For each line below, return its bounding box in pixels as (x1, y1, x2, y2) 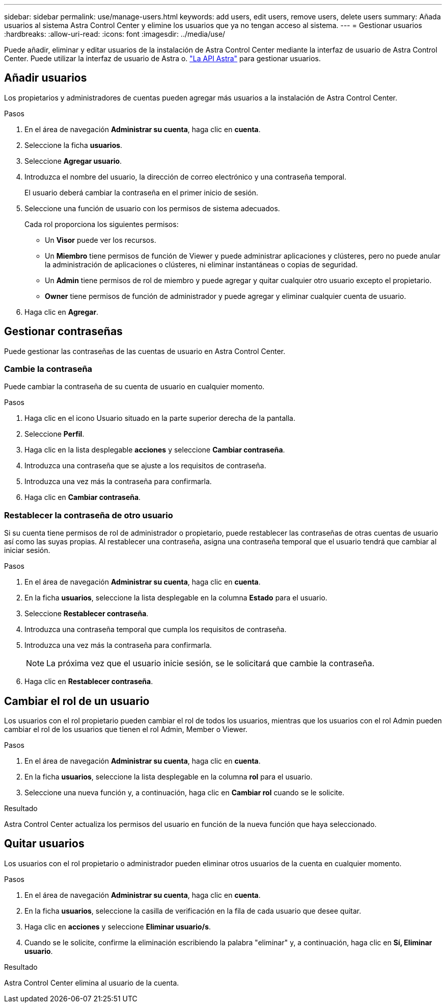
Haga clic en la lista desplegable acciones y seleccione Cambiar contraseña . (24, 445, 285, 455)
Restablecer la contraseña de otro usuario (4, 510, 173, 520)
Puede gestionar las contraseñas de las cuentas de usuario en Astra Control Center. (4, 346, 286, 356)
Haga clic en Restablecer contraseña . (24, 677, 153, 686)
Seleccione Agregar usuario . (24, 156, 122, 165)
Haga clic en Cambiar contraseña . (24, 493, 141, 502)
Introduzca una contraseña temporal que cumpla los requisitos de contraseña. (24, 625, 287, 634)
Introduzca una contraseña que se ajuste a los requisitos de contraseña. (24, 461, 266, 470)
